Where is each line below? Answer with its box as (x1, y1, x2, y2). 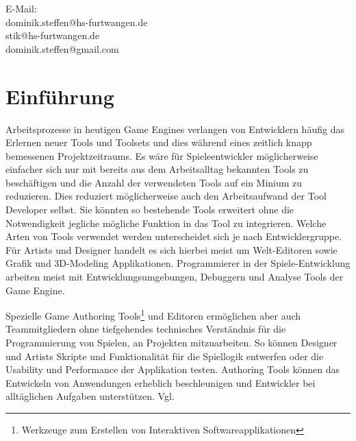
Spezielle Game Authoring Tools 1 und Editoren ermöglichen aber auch (5, 307, 301, 322)
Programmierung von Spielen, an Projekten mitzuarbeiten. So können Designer (5, 335, 338, 350)
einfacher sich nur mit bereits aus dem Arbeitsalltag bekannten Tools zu (5, 162, 309, 176)
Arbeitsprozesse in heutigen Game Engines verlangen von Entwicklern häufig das (5, 121, 344, 136)
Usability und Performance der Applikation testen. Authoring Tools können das (5, 362, 340, 377)
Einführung (5, 82, 114, 110)
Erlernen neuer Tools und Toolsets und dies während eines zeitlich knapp (5, 135, 312, 150)
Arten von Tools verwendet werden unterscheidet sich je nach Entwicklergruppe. (5, 229, 342, 243)
